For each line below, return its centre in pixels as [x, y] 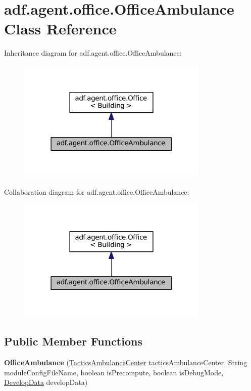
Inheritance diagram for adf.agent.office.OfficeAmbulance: [93, 53]
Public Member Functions [73, 341]
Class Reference [60, 29]
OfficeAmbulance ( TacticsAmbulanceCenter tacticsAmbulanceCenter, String [126, 362]
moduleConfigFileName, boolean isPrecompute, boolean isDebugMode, [114, 372]
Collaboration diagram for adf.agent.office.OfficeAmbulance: [97, 192]
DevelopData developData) [46, 382]
